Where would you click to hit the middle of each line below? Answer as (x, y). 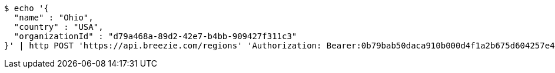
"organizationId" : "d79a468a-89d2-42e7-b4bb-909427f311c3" (155, 36)
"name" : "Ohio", (54, 18)
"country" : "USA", (59, 27)
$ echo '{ (26, 8)
